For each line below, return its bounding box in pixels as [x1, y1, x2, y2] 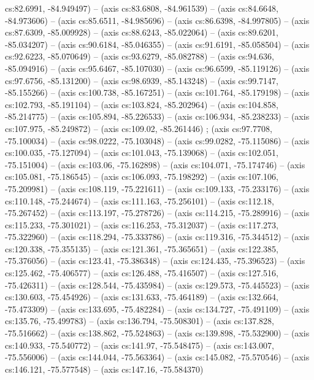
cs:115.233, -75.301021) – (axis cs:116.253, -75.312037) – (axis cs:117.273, [5, 218, 279, 231]
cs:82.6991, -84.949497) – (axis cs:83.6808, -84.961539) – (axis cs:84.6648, [5, 2, 279, 14]
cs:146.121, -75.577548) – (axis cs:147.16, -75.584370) [5, 362, 204, 375]
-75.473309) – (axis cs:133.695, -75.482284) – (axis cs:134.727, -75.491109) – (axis [5, 302, 310, 315]
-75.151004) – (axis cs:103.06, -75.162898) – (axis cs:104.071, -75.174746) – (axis [5, 158, 305, 171]
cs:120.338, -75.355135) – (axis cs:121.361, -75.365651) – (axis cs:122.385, [5, 242, 279, 255]
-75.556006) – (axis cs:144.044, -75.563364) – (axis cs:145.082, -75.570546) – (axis [5, 351, 310, 363]
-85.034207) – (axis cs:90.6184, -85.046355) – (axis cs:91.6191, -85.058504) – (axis [5, 37, 310, 50]
